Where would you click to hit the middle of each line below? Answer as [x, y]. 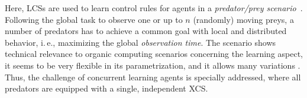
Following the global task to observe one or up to [94, 19]
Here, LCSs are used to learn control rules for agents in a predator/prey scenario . [154, 8]
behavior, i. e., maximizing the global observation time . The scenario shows [140, 42]
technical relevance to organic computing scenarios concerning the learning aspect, [154, 54]
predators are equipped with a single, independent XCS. [106, 88]
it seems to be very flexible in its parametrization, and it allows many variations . [153, 65]
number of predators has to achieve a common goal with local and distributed [146, 31]
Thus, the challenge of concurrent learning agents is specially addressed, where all [153, 77]
